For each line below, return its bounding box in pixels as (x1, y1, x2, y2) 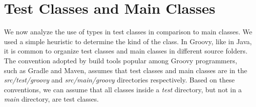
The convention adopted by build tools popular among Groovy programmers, (4, 55, 237, 65)
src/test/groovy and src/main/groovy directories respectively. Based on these (4, 75, 235, 85)
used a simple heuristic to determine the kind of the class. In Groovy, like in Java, (4, 36, 252, 46)
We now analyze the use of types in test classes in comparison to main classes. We (4, 27, 253, 37)
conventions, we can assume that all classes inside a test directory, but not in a (4, 84, 242, 94)
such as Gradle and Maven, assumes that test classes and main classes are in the (4, 65, 247, 75)
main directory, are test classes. (4, 94, 99, 104)
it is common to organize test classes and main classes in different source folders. (4, 46, 248, 56)
